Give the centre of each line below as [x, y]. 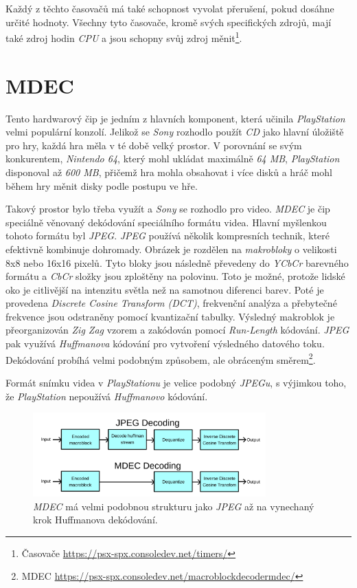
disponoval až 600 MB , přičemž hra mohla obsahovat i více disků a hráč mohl [169, 172]
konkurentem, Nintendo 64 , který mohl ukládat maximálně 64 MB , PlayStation [173, 159]
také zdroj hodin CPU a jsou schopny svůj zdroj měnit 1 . [124, 37]
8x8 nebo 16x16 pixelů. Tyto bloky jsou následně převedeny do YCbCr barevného [177, 262]
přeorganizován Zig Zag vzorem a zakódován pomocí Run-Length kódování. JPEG [177, 330]
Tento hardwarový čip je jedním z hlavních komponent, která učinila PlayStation [175, 118]
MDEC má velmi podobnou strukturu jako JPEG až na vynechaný [174, 506]
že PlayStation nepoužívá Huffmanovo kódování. [107, 396]
